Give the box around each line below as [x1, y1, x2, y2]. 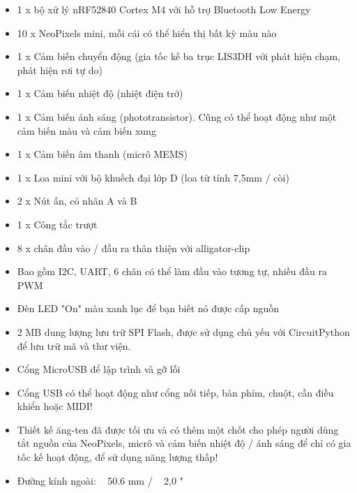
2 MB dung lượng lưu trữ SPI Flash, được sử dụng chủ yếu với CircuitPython [17, 324, 350, 339]
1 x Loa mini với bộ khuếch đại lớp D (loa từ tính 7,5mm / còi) [17, 170, 289, 184]
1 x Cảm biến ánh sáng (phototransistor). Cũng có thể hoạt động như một [17, 109, 337, 124]
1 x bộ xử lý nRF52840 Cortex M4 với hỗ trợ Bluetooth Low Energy [17, 2, 311, 16]
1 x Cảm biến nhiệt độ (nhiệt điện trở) [17, 86, 183, 101]
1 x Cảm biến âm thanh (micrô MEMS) [17, 147, 188, 161]
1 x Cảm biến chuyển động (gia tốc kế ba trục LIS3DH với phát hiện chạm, [17, 49, 340, 64]
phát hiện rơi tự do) [17, 62, 102, 77]
